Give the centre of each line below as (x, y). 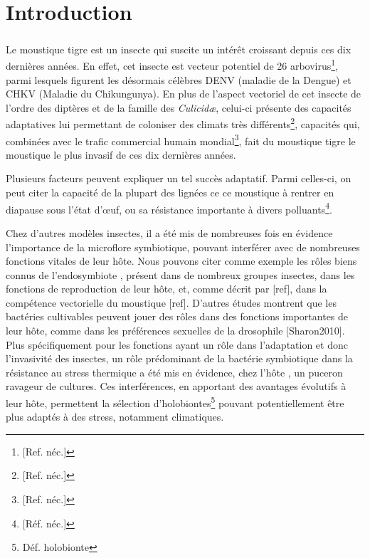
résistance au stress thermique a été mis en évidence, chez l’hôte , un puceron (174, 372)
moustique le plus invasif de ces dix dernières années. (121, 154)
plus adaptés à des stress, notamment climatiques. (115, 417)
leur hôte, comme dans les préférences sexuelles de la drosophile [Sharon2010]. (175, 331)
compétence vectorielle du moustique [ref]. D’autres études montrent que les (171, 302)
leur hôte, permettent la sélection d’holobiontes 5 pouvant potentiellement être (175, 402)
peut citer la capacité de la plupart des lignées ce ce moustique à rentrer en (170, 193)
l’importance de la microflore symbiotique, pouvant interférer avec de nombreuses (183, 247)
